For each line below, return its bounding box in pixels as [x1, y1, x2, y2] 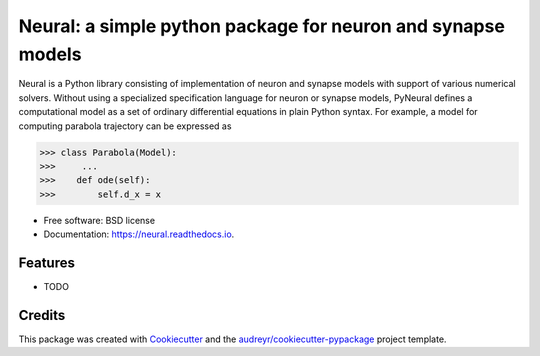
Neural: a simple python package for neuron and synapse [18, 15, 505, 37]
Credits [18, 306, 66, 324]
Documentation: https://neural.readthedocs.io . [43, 228, 235, 240]
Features [18, 254, 75, 271]
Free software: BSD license [43, 214, 155, 226]
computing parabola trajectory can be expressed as [18, 120, 232, 132]
